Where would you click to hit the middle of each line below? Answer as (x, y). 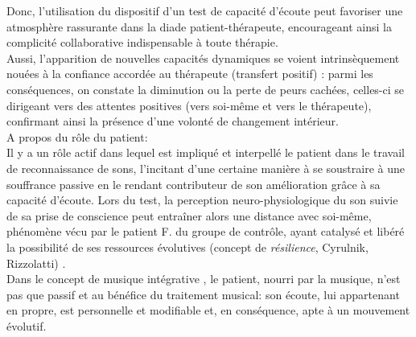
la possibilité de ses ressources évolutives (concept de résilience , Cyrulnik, (187, 247)
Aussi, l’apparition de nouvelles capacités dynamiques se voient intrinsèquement (203, 58)
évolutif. (27, 325)
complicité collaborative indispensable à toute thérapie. (142, 42)
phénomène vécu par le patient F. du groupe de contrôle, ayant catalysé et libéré (206, 231)
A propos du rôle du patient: (77, 136)
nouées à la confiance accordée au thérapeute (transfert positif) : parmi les (190, 74)
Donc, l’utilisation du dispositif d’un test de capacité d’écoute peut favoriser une (205, 10)
